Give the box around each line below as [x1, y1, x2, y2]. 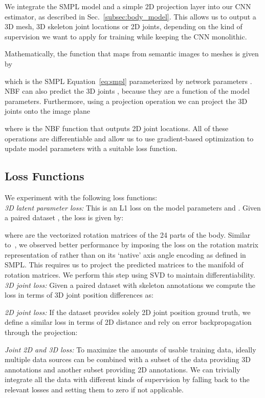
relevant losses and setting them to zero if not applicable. [5, 384, 184, 395]
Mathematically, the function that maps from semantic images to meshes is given [5, 48, 259, 59]
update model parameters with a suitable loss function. [5, 143, 178, 154]
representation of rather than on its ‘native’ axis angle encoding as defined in [5, 249, 246, 260]
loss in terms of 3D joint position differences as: [5, 289, 153, 300]
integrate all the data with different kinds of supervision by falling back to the [5, 374, 250, 385]
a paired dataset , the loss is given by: [5, 212, 124, 223]
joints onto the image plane [5, 106, 90, 116]
